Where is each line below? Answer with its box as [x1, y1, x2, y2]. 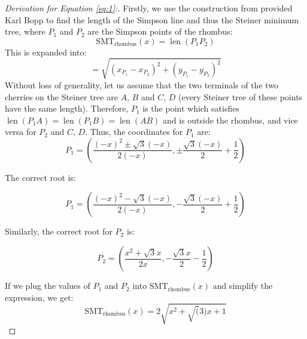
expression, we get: [5, 291, 74, 303]
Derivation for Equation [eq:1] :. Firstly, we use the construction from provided [5, 2, 293, 14]
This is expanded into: [5, 45, 87, 58]
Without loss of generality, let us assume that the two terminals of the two [5, 78, 279, 91]
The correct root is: [5, 171, 76, 183]
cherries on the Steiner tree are [5, 90, 118, 103]
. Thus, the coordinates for [85, 125, 183, 138]
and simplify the [212, 279, 273, 292]
